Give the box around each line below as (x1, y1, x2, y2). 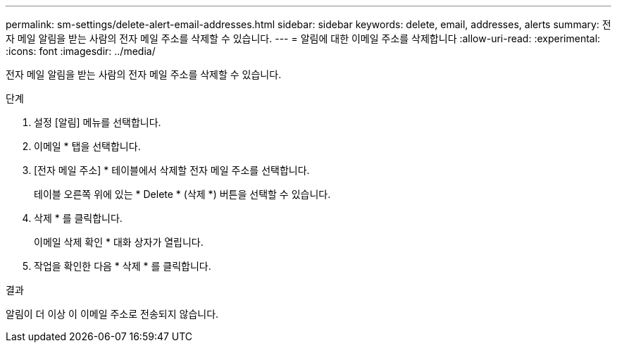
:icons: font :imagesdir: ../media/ (6, 45, 156, 57)
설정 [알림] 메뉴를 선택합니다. (34, 116, 161, 128)
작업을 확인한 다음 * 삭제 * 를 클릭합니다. (34, 260, 211, 272)
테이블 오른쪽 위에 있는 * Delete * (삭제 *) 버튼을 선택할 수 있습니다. (34, 188, 331, 200)
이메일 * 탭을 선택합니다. (34, 140, 141, 152)
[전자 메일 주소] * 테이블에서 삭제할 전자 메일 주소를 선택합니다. (34, 164, 310, 176)
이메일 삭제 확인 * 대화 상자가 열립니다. (34, 236, 204, 248)
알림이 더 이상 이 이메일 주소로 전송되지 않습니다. (6, 308, 219, 320)
